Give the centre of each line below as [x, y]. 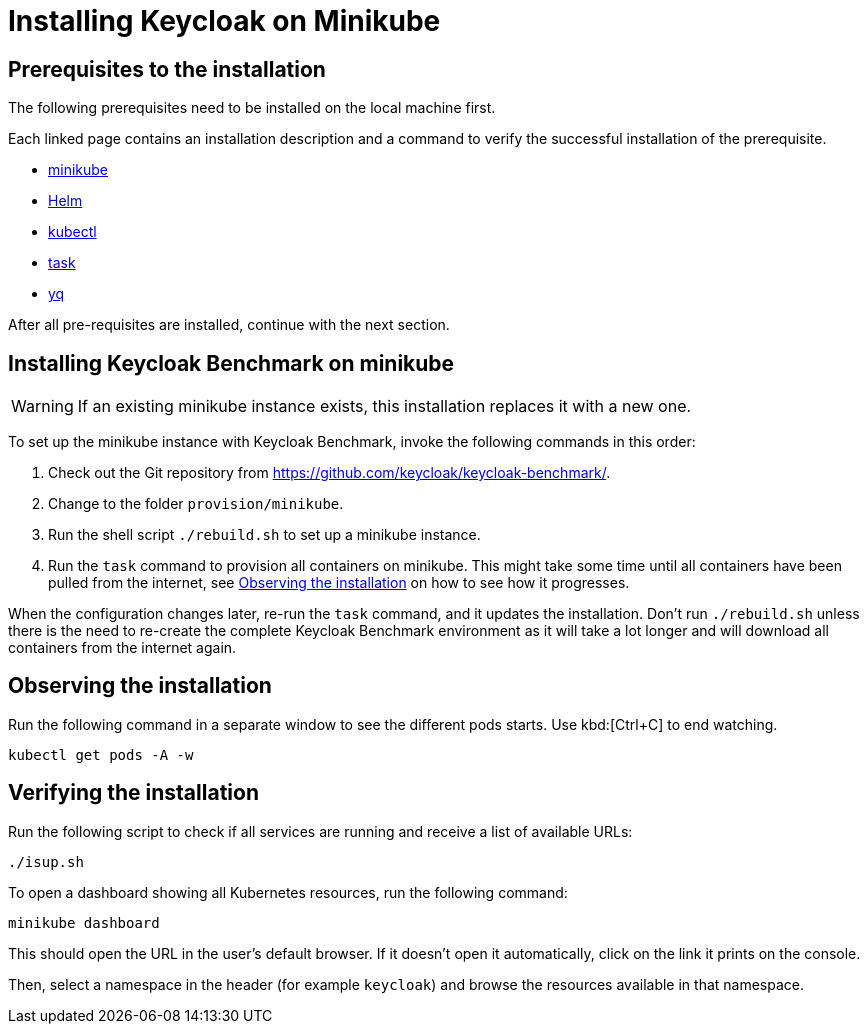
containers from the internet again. [122, 648]
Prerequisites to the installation [167, 69]
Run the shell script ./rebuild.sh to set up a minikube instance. [264, 535]
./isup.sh [46, 861]
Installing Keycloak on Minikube [224, 21]
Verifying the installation [133, 793]
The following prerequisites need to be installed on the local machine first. [252, 108]
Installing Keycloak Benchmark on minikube [231, 363]
